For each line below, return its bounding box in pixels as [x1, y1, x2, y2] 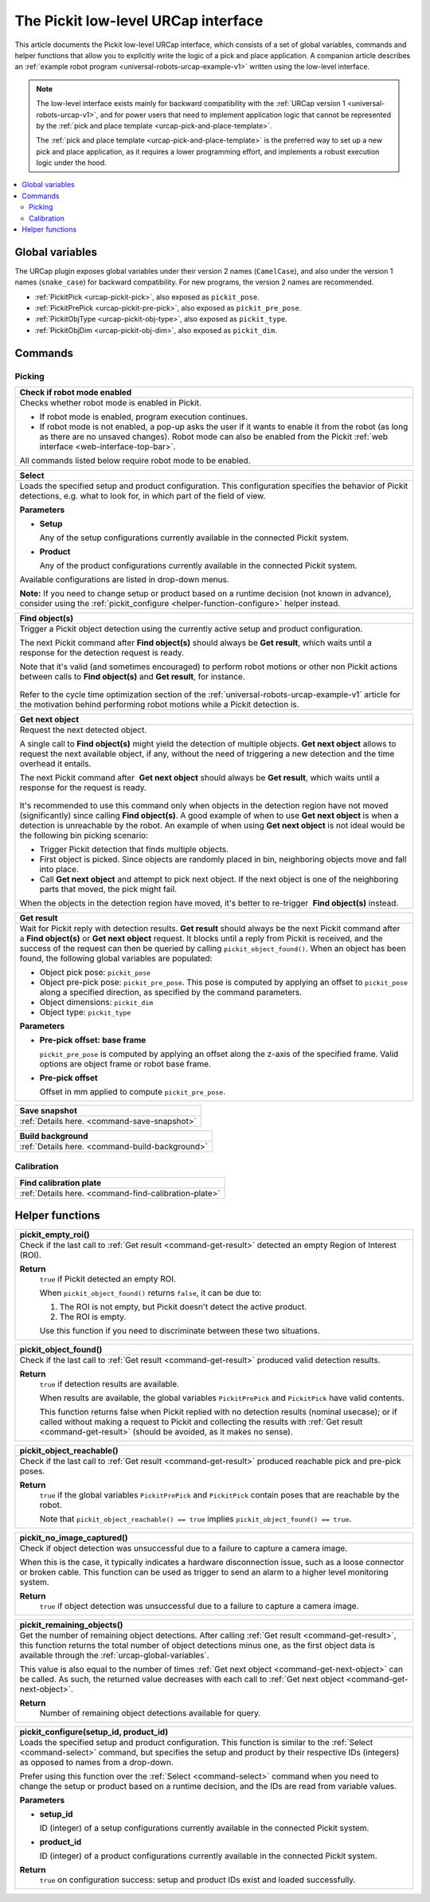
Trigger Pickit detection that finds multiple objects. [39, 844, 229, 855]
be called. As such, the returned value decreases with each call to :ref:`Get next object [19, 1673, 345, 1685]
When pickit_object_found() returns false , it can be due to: [39, 1287, 262, 1298]
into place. [39, 864, 79, 875]
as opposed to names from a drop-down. [19, 1757, 174, 1768]
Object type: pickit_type [39, 1007, 131, 1018]
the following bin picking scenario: [19, 830, 149, 841]
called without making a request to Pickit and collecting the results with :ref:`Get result [39, 1416, 363, 1427]
